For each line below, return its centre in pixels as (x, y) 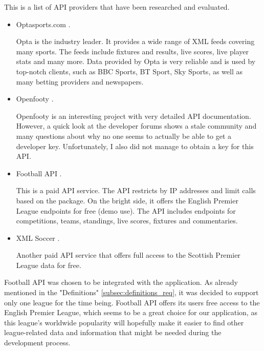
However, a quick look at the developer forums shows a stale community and (136, 126)
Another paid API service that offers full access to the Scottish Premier (128, 255)
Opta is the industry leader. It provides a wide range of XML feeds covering (135, 41)
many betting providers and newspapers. (80, 81)
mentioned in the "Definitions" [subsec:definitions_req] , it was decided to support (131, 292)
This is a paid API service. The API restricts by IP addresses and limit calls (136, 190)
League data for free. (49, 265)
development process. (37, 343)
